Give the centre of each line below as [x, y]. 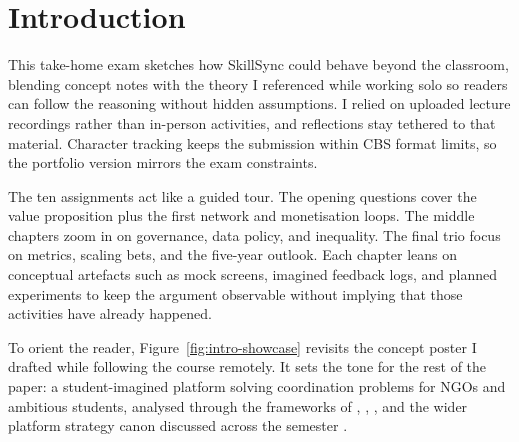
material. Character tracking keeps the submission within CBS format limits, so [252, 142]
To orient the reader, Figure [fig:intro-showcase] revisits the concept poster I [242, 346]
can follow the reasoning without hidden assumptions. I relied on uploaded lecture [259, 103]
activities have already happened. [110, 313]
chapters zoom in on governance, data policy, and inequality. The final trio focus [254, 234]
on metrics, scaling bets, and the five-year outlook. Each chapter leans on [232, 254]
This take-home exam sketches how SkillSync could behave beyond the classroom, [258, 64]
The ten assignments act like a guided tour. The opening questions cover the [242, 195]
